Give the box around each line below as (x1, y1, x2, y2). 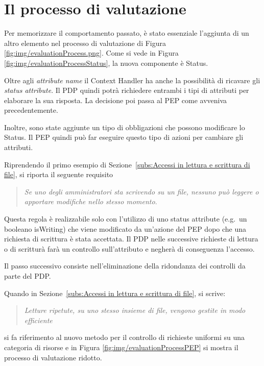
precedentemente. (4, 105, 58, 115)
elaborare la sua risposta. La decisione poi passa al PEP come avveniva (4, 94, 227, 105)
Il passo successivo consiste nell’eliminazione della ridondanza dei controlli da (4, 260, 246, 271)
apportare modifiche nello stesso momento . (24, 196, 157, 207)
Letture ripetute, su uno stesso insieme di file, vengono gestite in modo (24, 305, 246, 315)
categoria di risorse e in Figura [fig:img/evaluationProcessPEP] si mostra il (4, 341, 238, 352)
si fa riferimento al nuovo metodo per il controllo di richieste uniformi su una (4, 332, 245, 343)
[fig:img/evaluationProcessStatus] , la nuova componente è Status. (4, 57, 208, 68)
